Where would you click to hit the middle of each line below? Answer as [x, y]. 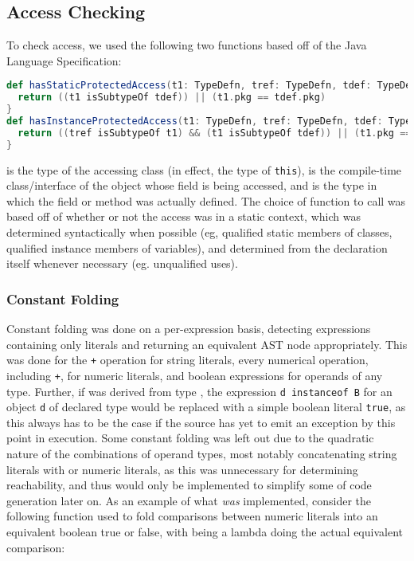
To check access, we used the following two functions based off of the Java [187, 45]
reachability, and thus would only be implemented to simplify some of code [189, 485]
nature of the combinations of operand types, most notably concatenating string [202, 454]
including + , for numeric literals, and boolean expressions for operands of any [195, 375]
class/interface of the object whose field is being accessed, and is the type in [192, 185]
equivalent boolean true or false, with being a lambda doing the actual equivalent [205, 532]
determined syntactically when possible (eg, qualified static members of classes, [199, 232]
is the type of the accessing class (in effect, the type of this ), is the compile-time [204, 169]
